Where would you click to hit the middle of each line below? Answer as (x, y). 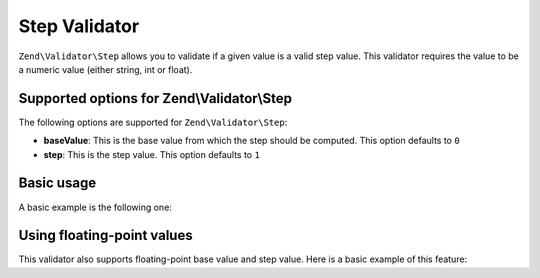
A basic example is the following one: (95, 207)
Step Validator (79, 26)
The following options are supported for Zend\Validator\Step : (153, 122)
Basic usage (57, 183)
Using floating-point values (106, 235)
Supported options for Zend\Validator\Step (155, 98)
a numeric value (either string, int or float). (105, 69)
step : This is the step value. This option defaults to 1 (151, 154)
